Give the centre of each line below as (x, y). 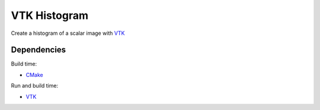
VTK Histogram (50, 15)
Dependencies (39, 50)
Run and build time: (35, 86)
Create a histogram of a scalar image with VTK (68, 33)
